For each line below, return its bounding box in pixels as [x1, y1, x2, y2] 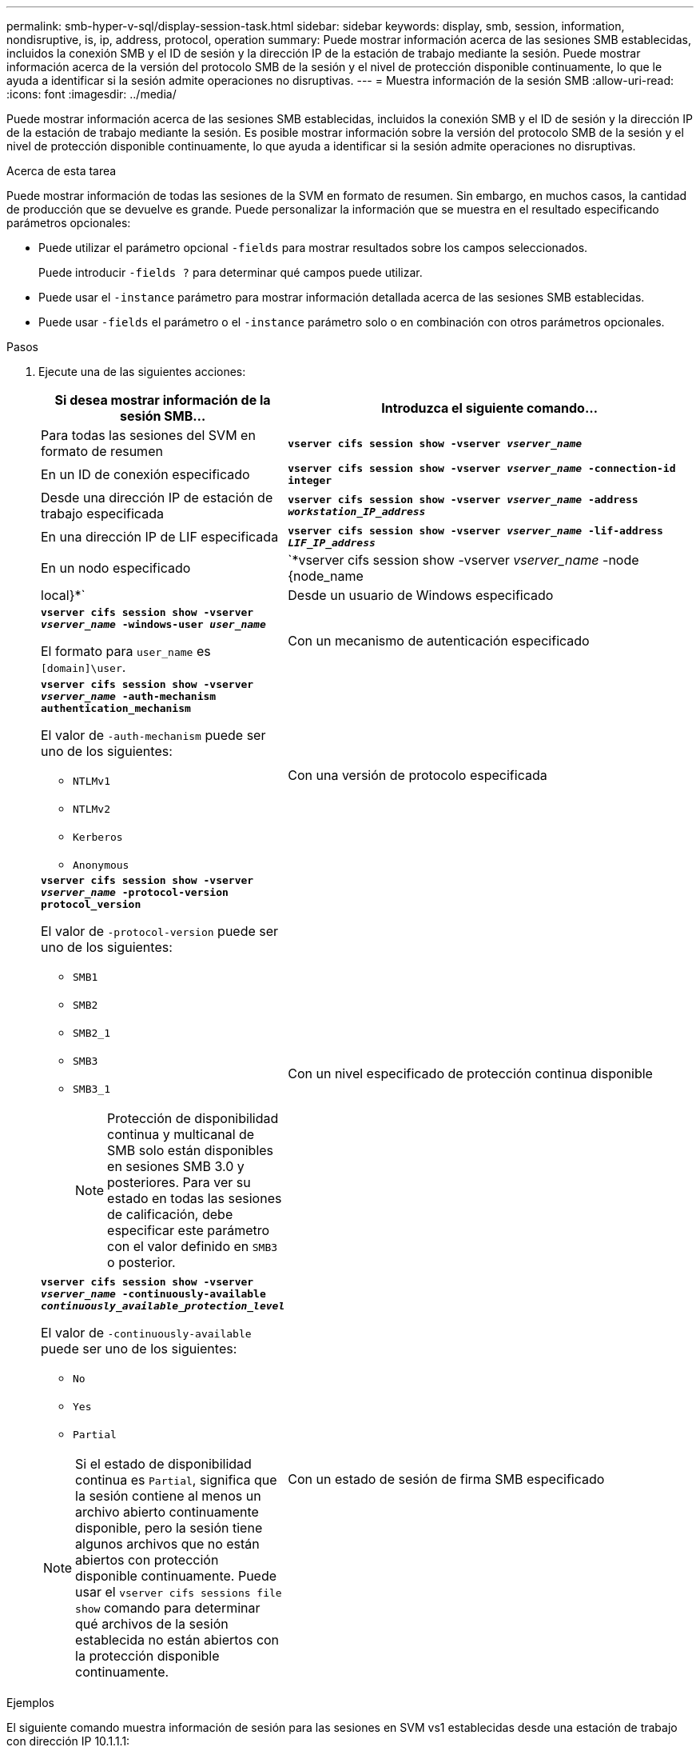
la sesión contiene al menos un [75, 1488, 261, 1504]
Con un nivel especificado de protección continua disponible [288, 1065, 653, 1081]
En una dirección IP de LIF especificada [41, 529, 279, 545]
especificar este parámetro [107, 1222, 270, 1238]
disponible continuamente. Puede [75, 1568, 277, 1584]
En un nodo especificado [41, 560, 191, 576]
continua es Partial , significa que [75, 1472, 277, 1488]
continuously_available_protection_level [41, 1300, 285, 1312]
